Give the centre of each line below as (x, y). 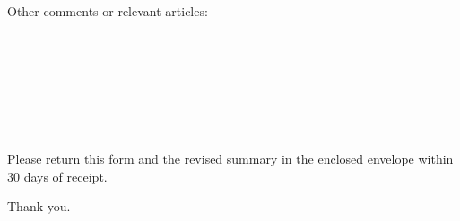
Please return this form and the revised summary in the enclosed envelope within (230, 159)
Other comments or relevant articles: (108, 11)
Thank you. (39, 206)
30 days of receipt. (57, 176)
